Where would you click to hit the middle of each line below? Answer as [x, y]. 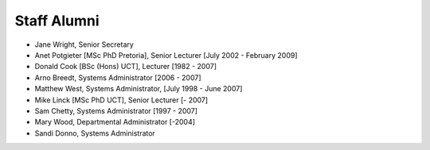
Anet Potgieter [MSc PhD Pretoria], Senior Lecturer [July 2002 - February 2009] [166, 55]
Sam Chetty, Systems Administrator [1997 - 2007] [116, 110]
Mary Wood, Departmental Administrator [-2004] [115, 122]
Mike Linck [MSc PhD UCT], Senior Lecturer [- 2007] [121, 100]
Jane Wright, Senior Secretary [84, 44]
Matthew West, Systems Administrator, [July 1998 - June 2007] [139, 89]
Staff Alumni [57, 21]
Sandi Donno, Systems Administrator [95, 133]
